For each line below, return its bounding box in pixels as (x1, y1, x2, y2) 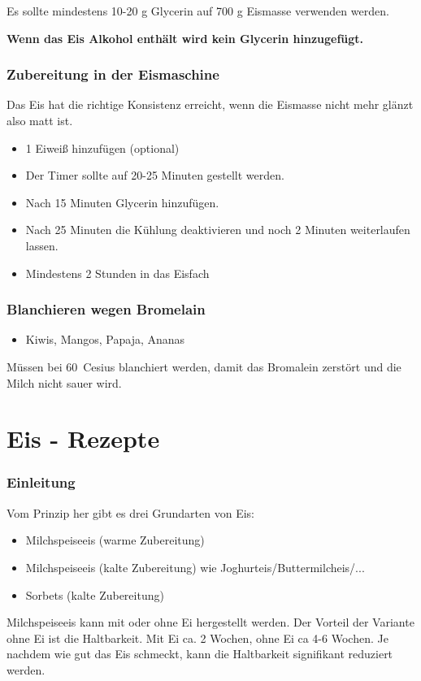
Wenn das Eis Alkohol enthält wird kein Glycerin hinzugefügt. (7, 29, 364, 46)
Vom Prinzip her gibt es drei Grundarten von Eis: (7, 504, 254, 521)
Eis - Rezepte (7, 422, 160, 455)
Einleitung (7, 472, 76, 492)
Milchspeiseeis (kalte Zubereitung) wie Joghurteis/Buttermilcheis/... (25, 558, 365, 575)
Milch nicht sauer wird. (7, 374, 122, 391)
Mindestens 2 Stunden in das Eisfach (25, 264, 210, 281)
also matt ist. (7, 112, 73, 128)
